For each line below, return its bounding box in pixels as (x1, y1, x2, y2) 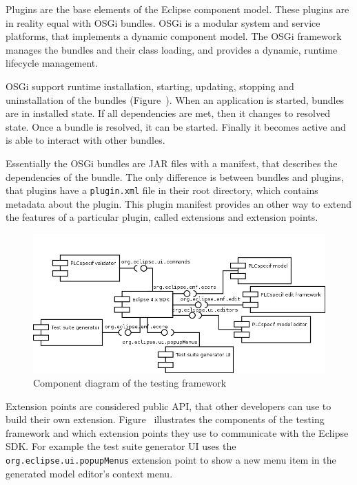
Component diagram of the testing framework (33, 376, 227, 390)
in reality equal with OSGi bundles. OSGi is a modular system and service (6, 15, 320, 30)
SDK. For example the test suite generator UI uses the (6, 439, 236, 453)
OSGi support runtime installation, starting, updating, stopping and (6, 78, 294, 93)
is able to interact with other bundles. (6, 133, 165, 147)
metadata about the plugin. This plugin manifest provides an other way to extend (6, 196, 352, 211)
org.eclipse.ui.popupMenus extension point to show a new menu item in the (6, 453, 336, 466)
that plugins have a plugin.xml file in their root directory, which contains (6, 183, 318, 197)
